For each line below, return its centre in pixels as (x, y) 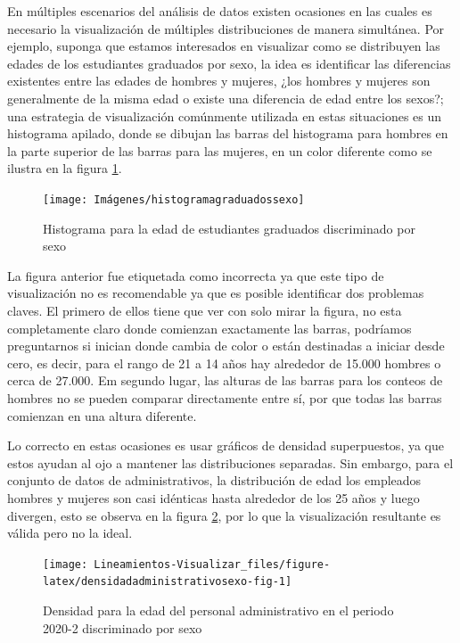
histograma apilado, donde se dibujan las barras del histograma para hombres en (228, 133)
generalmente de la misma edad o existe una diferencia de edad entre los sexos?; (226, 98)
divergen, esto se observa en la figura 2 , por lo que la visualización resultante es (224, 515)
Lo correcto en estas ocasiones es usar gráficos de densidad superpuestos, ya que (226, 445)
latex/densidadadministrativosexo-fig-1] (168, 582)
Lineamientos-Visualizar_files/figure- (212, 564)
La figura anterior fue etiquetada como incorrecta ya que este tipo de (196, 275)
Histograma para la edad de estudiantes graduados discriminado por (229, 228)
